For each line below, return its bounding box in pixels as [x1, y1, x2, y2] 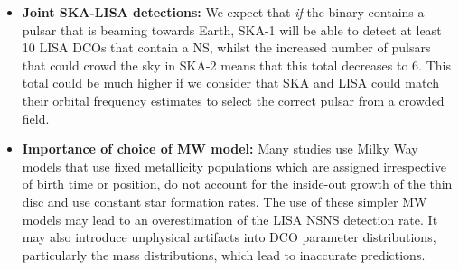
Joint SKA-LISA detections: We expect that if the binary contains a [22, 3, 425, 21]
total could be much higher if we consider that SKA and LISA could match [22, 73, 439, 92]
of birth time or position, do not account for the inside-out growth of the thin [22, 174, 453, 193]
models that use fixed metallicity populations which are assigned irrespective [22, 156, 446, 175]
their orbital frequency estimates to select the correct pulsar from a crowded [22, 90, 445, 109]
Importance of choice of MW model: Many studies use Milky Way [22, 139, 418, 158]
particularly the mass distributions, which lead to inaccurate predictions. [22, 245, 426, 264]
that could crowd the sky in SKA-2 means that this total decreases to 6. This [22, 55, 451, 74]
